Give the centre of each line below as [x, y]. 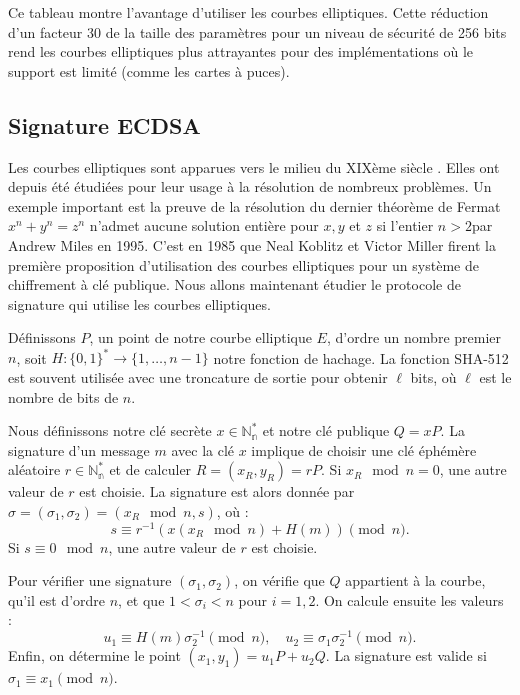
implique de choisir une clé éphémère [364, 449]
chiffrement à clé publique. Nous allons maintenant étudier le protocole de [234, 284]
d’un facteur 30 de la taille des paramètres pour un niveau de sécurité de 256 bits [257, 31]
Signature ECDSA [104, 124]
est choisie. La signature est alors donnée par [217, 491]
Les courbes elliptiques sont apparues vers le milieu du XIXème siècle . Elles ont [254, 166]
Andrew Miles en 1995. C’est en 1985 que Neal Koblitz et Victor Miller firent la [252, 244]
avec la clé [203, 449]
